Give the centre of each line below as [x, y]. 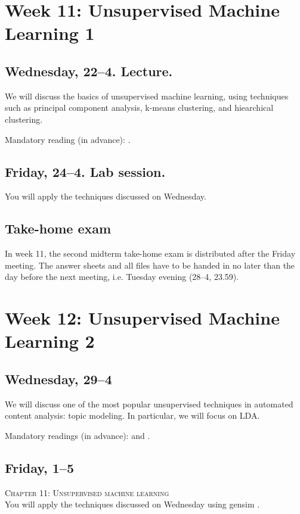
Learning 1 [50, 33]
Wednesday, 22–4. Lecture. [89, 71]
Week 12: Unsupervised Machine [142, 318]
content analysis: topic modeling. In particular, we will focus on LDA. [132, 415]
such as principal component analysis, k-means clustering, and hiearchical [139, 108]
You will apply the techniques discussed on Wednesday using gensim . [132, 504]
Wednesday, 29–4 [58, 379]
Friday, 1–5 [40, 467]
